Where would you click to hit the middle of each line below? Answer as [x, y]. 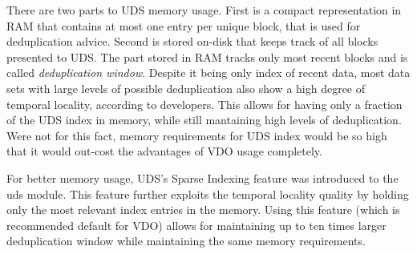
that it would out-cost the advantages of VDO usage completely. [164, 151]
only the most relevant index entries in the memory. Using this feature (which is [203, 210]
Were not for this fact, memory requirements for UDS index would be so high [197, 135]
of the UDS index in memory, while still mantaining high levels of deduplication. [204, 120]
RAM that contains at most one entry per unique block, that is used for [184, 25]
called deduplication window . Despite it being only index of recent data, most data [208, 73]
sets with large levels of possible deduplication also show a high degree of [186, 88]
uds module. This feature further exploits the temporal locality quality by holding [208, 194]
